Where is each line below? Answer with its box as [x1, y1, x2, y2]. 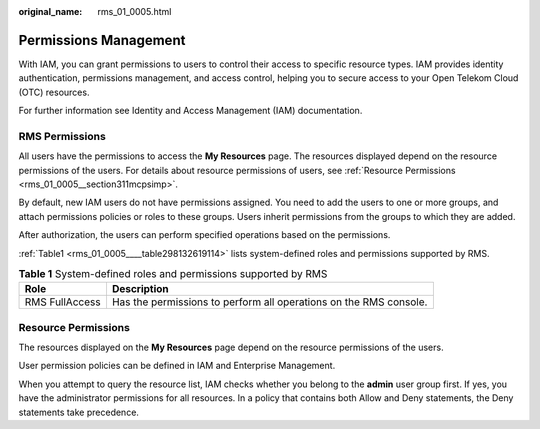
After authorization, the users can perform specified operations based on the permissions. [18, 229, 391, 241]
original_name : [18, 6, 83, 17]
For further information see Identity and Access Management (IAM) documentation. [18, 105, 363, 117]
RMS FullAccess [24, 295, 101, 309]
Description [111, 282, 169, 296]
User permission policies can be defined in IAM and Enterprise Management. [18, 360, 336, 372]
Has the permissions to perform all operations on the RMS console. [111, 295, 428, 309]
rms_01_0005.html [97, 6, 172, 17]
